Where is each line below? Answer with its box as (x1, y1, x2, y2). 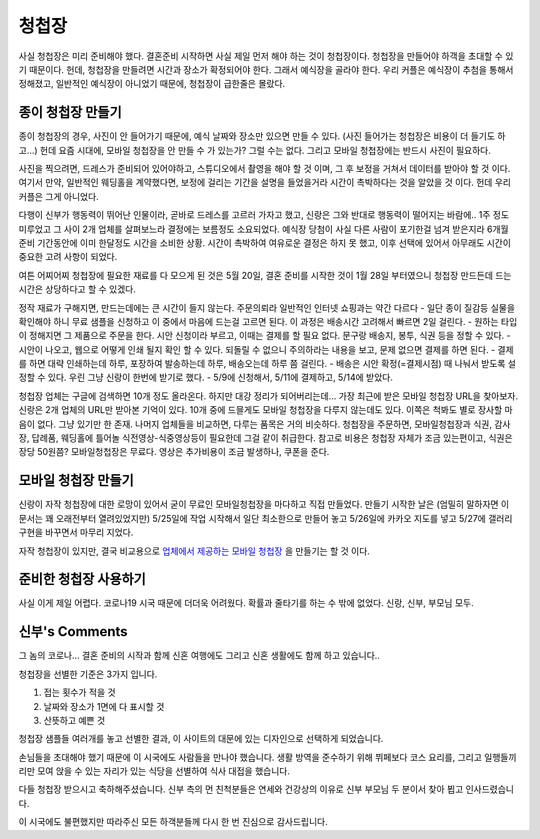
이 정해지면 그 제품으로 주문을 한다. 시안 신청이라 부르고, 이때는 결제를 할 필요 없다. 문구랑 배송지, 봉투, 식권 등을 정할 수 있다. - (18, 330, 512, 342)
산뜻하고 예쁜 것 (43, 714, 106, 726)
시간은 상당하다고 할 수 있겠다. (18, 283, 137, 295)
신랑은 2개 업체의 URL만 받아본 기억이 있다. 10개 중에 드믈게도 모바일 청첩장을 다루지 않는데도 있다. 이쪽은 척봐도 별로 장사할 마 (18, 404, 514, 416)
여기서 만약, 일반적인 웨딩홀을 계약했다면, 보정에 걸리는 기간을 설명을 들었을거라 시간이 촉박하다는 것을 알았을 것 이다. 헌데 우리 (18, 176, 512, 189)
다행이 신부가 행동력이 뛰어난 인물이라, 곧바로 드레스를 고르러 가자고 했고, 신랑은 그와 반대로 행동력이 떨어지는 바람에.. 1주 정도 (18, 209, 510, 221)
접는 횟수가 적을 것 (43, 686, 116, 699)
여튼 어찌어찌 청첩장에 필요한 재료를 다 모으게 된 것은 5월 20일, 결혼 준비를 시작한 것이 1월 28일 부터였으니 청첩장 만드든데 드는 (18, 269, 512, 281)
